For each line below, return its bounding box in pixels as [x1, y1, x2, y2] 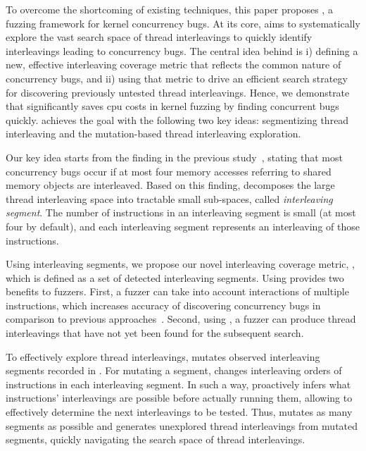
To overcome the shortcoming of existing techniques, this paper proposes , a [6, 2, 333, 16]
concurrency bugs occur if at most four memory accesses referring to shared [6, 163, 332, 178]
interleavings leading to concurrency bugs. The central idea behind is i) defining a [6, 43, 358, 58]
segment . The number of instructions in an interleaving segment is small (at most [6, 205, 356, 220]
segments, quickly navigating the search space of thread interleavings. [6, 432, 305, 447]
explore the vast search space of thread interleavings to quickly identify [6, 30, 313, 44]
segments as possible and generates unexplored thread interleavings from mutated [6, 418, 358, 433]
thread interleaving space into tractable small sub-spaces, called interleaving [6, 191, 333, 206]
